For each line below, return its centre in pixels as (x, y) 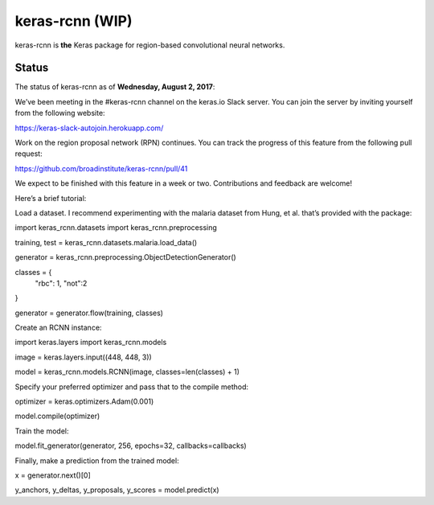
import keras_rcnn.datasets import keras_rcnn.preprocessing (116, 228)
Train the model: (42, 431)
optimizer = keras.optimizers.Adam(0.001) (84, 401)
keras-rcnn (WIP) (74, 21)
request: (29, 154)
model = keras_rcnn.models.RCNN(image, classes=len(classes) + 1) (127, 372)
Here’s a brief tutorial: (51, 198)
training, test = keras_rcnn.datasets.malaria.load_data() (106, 242)
